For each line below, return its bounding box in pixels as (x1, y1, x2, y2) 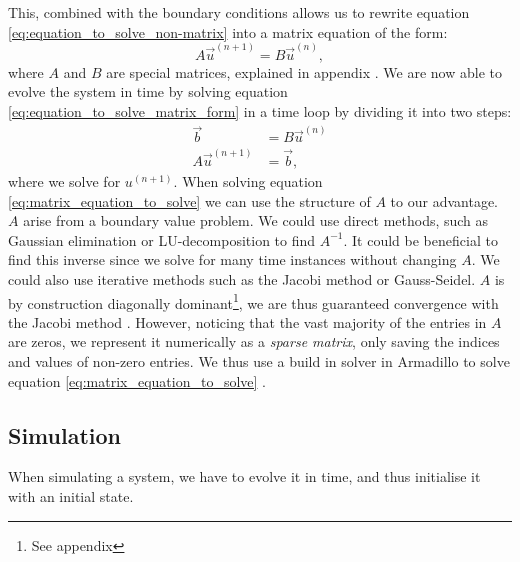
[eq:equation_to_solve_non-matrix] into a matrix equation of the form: (8, 21, 448, 42)
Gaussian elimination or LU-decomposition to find (8, 229, 316, 250)
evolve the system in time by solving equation (8, 81, 288, 102)
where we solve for (8, 171, 121, 191)
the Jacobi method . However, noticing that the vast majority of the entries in (8, 311, 487, 332)
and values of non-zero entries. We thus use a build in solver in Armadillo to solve (8, 351, 510, 371)
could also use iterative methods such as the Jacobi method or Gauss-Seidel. (8, 268, 476, 289)
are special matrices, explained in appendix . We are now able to (106, 61, 502, 82)
